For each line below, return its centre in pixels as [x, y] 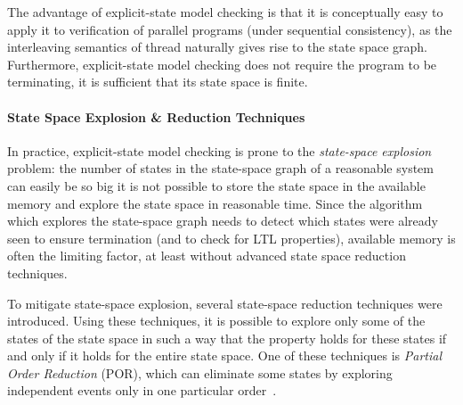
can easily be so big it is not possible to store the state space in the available [216, 185]
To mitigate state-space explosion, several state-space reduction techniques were [225, 303]
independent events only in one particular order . [142, 390]
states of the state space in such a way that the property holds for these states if [227, 338]
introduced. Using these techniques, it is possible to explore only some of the [216, 321]
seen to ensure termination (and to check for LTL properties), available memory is [231, 238]
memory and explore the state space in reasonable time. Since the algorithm [215, 203]
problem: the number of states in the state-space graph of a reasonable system [220, 168]
